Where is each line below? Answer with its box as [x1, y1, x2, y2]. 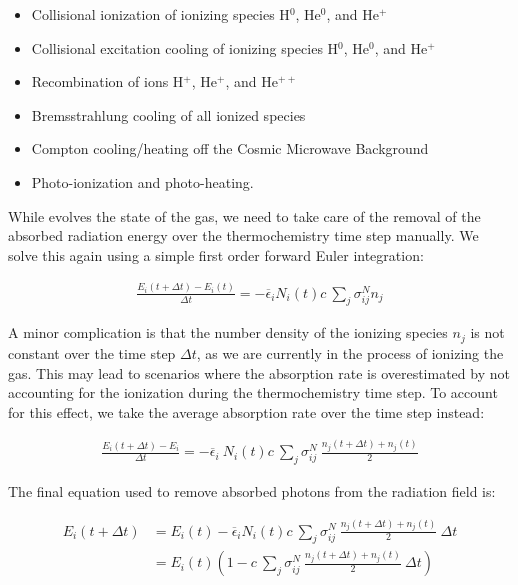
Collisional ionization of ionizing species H [31, 4, 290, 24]
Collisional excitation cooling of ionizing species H [31, 37, 339, 58]
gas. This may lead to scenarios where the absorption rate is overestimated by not [8, 362, 510, 383]
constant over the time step [8, 342, 176, 363]
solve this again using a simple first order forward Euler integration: [8, 244, 424, 265]
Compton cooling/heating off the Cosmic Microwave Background [31, 138, 429, 159]
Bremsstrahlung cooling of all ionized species [31, 104, 306, 125]
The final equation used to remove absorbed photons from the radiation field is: [8, 481, 496, 502]
